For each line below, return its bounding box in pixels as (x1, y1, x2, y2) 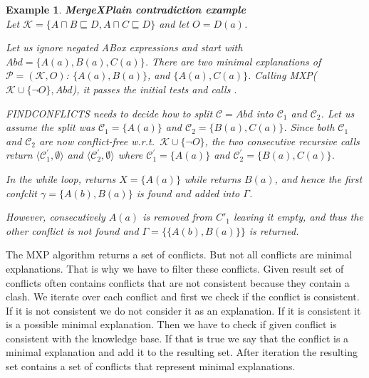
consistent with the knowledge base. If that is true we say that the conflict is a (6, 330, 349, 345)
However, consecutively (6, 209, 105, 224)
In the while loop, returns (6, 171, 116, 186)
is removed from (142, 209, 212, 224)
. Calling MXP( (248, 68, 317, 83)
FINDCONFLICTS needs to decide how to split (6, 105, 213, 120)
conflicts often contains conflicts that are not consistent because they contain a (6, 275, 350, 290)
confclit (6, 185, 38, 200)
